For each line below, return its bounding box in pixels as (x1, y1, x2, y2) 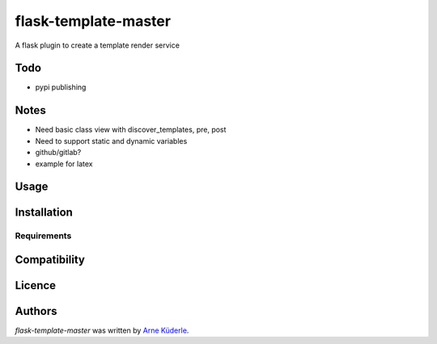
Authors (15, 304, 57, 318)
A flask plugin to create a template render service (15, 40, 180, 50)
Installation (15, 206, 73, 220)
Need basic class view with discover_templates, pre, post (35, 125, 227, 135)
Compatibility (15, 253, 85, 266)
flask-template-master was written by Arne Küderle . (15, 325, 189, 335)
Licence (15, 279, 57, 292)
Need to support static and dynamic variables (35, 136, 188, 145)
